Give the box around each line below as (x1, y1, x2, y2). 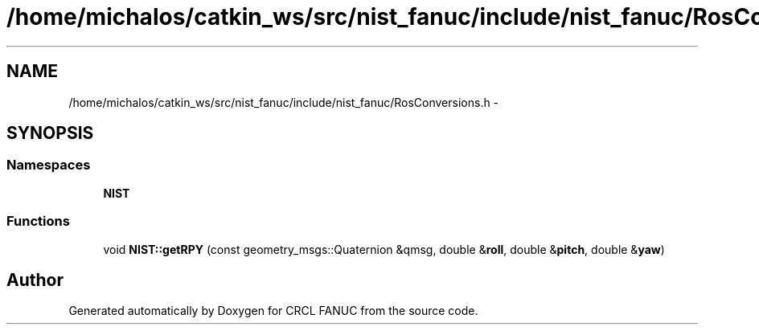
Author (6, 269, 64, 290)
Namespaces (6, 157, 91, 174)
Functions (6, 213, 70, 230)
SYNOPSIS (6, 123, 94, 144)
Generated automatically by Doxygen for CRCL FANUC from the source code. (68, 304, 478, 318)
